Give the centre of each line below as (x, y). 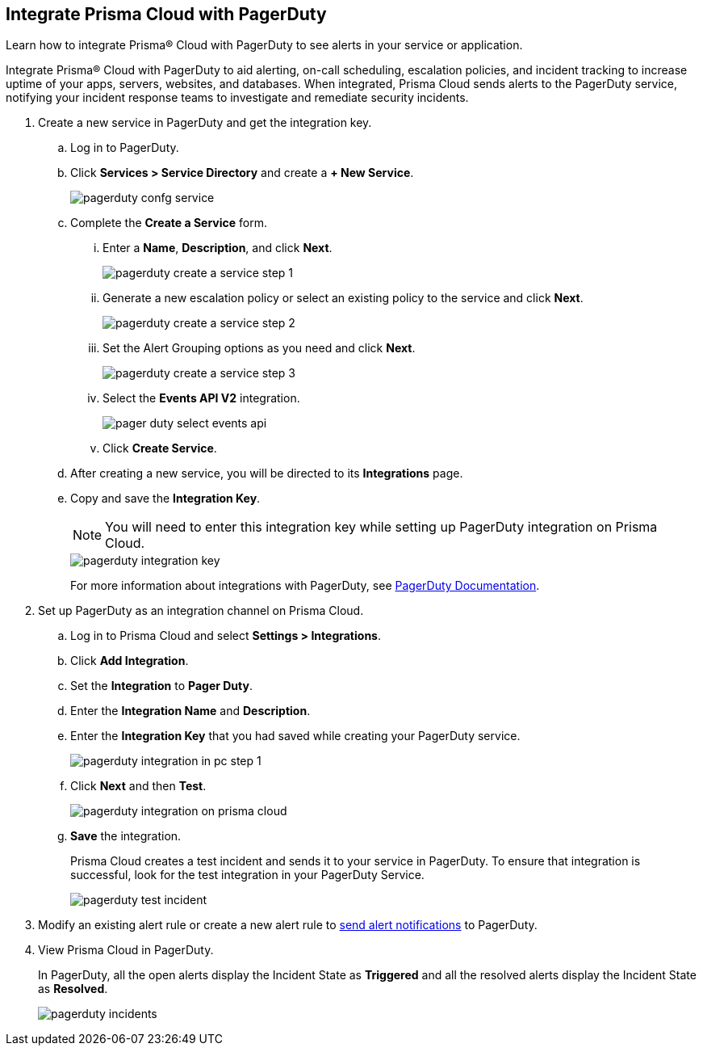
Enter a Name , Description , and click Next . (218, 248)
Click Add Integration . (130, 661)
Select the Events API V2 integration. (201, 398)
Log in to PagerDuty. (125, 148)
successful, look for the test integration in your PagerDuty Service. (247, 875)
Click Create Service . (160, 448)
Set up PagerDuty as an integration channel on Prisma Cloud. (201, 611)
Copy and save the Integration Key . (165, 499)
